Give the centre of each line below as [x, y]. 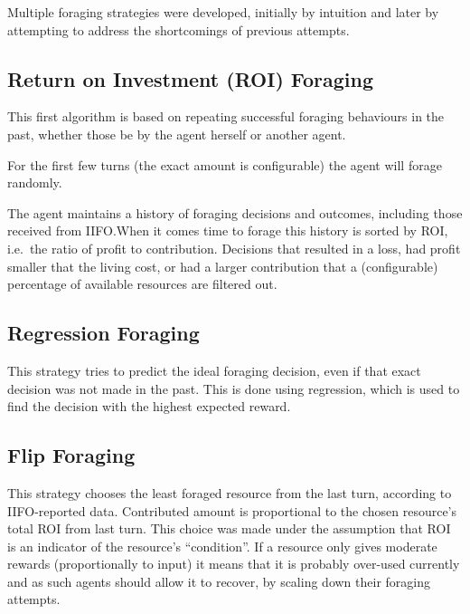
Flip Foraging [71, 455]
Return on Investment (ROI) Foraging [191, 78]
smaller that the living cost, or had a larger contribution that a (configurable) [223, 266]
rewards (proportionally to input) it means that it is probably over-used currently [234, 564]
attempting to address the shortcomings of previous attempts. [179, 29]
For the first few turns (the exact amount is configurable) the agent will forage [225, 164]
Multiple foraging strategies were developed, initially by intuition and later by [223, 12]
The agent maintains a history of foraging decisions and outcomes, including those [235, 212]
